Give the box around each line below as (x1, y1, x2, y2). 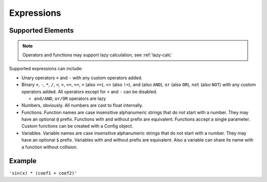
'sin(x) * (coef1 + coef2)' (9, 170, 78, 176)
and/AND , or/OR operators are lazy (34, 95, 106, 101)
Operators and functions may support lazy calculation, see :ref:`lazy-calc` (22, 52, 173, 58)
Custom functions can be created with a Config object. (21, 123, 133, 129)
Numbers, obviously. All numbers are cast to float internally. (21, 102, 143, 108)
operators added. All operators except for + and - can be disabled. (21, 89, 158, 94)
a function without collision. (21, 144, 78, 150)
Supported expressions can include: (9, 66, 83, 72)
